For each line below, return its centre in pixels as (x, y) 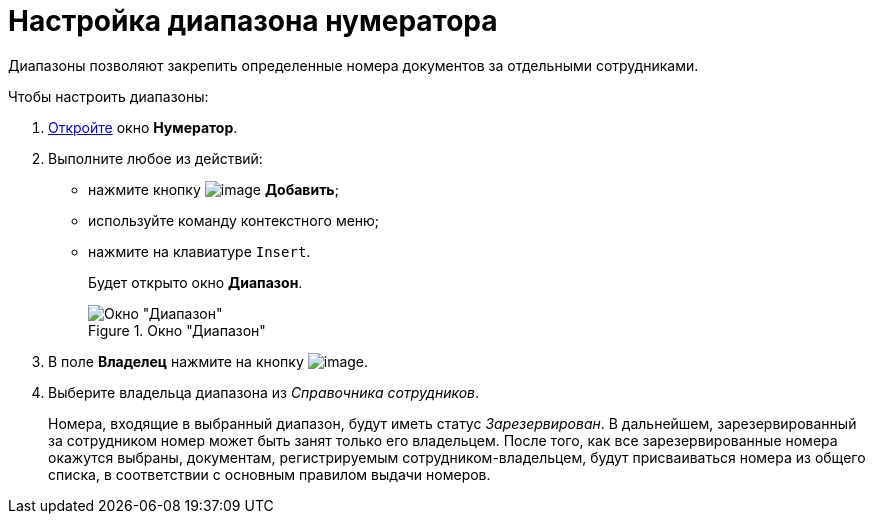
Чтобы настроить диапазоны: (108, 96)
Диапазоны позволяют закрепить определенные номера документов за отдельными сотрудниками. (353, 65)
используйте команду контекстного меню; (234, 220)
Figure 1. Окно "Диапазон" (177, 330)
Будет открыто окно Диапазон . (195, 282)
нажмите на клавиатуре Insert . (199, 251)
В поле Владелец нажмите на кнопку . (208, 361)
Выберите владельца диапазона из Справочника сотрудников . (264, 392)
